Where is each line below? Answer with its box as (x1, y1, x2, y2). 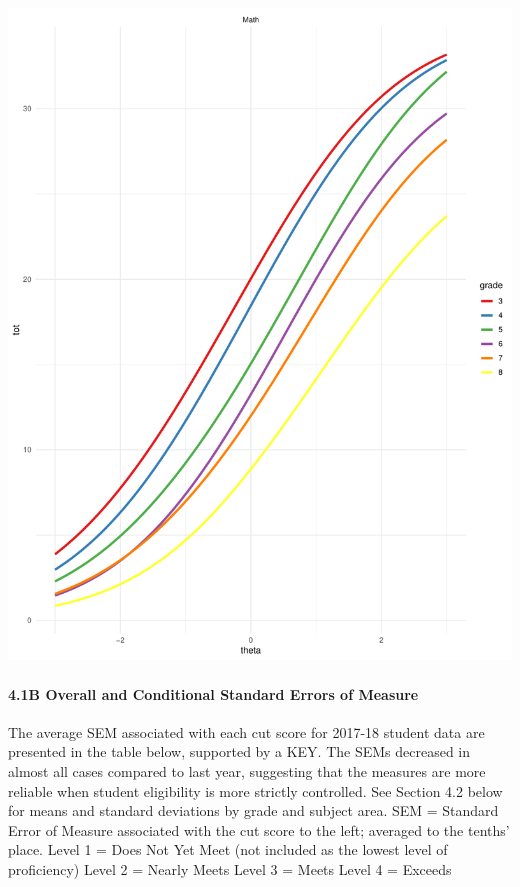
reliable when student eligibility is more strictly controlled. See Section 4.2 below (8, 780, 503, 801)
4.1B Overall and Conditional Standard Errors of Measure (8, 683, 419, 704)
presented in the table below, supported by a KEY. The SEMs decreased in (8, 741, 471, 762)
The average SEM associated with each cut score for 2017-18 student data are (8, 721, 485, 742)
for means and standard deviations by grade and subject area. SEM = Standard (8, 800, 499, 821)
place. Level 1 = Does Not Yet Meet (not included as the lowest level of (8, 839, 448, 860)
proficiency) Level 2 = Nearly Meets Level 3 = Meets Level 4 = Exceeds (8, 859, 452, 879)
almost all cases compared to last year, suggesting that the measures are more (8, 761, 486, 782)
